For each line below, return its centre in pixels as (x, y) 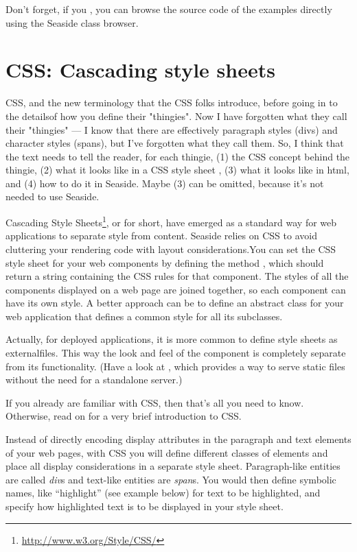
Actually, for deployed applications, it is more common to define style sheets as (172, 339)
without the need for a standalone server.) (94, 380)
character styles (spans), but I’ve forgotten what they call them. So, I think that (175, 143)
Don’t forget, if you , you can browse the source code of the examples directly (169, 9)
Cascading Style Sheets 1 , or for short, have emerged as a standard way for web (171, 221)
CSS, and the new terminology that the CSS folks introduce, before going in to (172, 103)
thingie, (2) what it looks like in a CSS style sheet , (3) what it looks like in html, (177, 170)
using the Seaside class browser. (72, 22)
